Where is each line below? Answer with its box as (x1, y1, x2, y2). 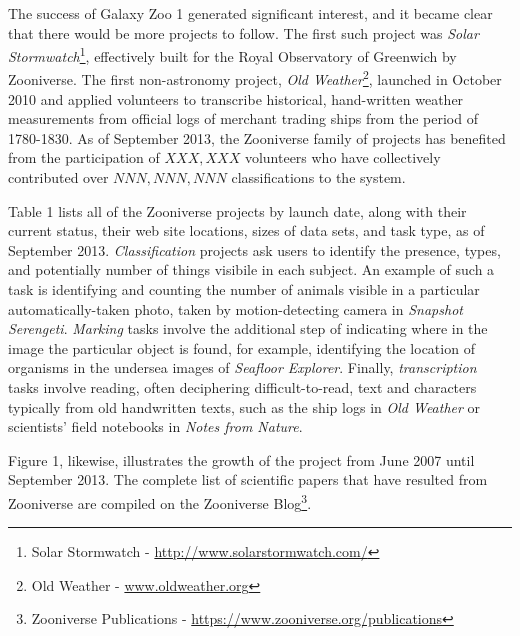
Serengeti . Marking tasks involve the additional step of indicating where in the (8, 318, 488, 339)
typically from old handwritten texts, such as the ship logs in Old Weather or (8, 396, 481, 417)
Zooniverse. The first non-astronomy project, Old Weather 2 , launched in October (8, 66, 502, 90)
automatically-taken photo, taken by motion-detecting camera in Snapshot (8, 298, 463, 319)
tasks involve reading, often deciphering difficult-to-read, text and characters (8, 377, 477, 397)
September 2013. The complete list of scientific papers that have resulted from (8, 469, 488, 490)
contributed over (8, 167, 109, 188)
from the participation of (8, 147, 160, 168)
